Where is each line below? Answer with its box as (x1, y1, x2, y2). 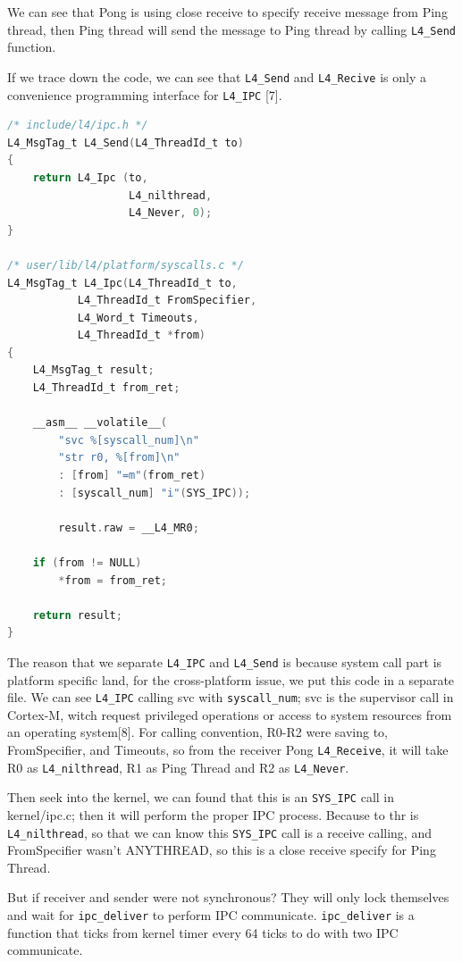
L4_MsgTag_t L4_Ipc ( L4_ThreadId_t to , (7, 276, 238, 289)
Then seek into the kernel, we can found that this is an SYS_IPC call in (7, 788, 395, 807)
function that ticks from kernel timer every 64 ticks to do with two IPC (7, 923, 399, 941)
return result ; (32, 608, 122, 622)
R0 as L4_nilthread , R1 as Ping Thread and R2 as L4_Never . (7, 757, 349, 776)
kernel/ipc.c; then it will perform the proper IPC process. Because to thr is (7, 806, 419, 824)
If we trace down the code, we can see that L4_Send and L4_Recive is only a (7, 67, 426, 86)
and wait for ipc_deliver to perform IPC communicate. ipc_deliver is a (7, 906, 415, 924)
